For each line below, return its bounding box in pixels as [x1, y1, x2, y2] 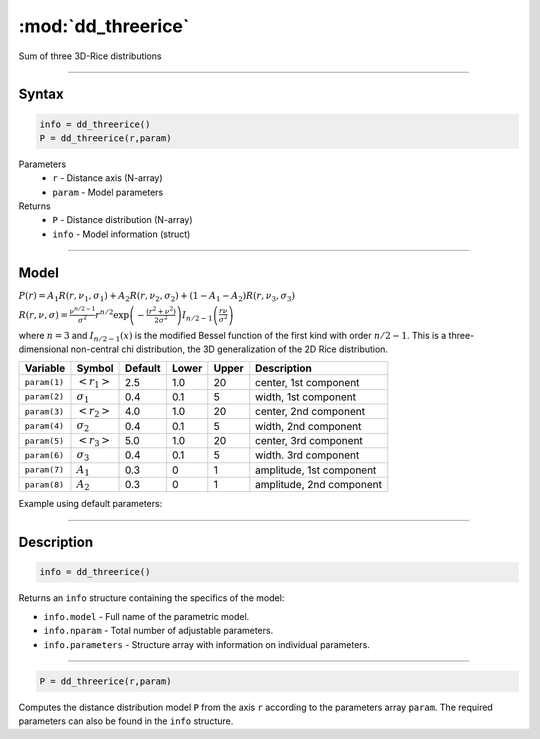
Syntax [18, 86, 64, 103]
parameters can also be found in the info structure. [18, 715, 234, 727]
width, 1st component [255, 390, 357, 404]
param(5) [24, 435, 65, 446]
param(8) [24, 479, 65, 490]
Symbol [76, 361, 114, 375]
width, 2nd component [255, 419, 362, 433]
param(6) [24, 450, 65, 460]
